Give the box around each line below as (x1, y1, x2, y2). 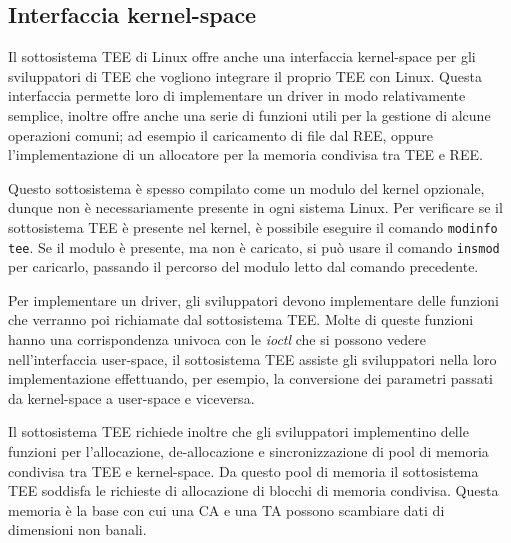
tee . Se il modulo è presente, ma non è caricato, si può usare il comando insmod (8, 236, 500, 257)
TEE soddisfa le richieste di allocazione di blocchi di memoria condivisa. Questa (8, 480, 499, 501)
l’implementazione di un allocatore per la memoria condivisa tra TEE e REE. (8, 144, 483, 165)
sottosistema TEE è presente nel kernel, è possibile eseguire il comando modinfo (8, 216, 498, 237)
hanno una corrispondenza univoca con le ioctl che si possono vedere (8, 329, 426, 350)
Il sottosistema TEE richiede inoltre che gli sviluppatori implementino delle (8, 421, 469, 442)
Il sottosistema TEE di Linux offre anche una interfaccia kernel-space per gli (8, 46, 476, 67)
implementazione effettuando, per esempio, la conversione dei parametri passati (8, 368, 493, 389)
